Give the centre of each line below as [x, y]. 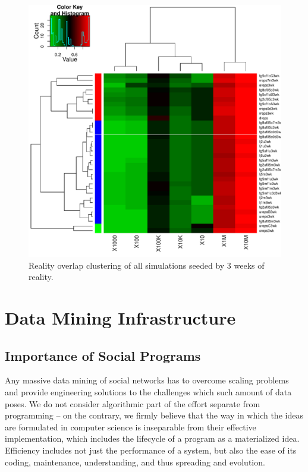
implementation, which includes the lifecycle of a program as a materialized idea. [152, 438]
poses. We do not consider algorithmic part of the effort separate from [133, 403]
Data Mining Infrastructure [120, 317]
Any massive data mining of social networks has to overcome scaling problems [147, 380]
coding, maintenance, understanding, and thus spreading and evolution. [135, 462]
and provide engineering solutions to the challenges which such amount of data [148, 391]
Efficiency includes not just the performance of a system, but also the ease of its [151, 450]
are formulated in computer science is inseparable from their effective [131, 427]
